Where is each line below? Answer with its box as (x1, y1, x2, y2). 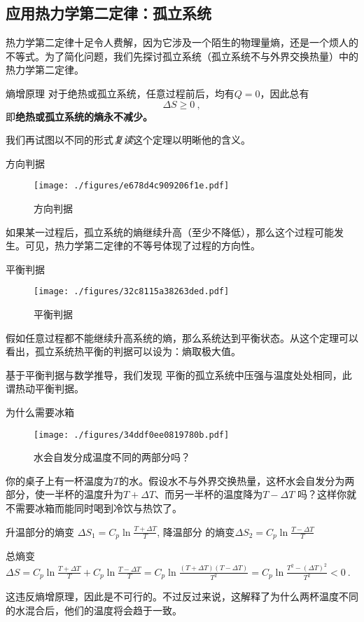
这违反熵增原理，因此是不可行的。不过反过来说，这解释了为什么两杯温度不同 (6, 589, 358, 604)
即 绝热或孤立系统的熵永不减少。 (6, 109, 153, 123)
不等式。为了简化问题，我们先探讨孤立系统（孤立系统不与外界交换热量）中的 (6, 48, 358, 63)
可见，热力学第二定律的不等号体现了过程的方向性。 (24, 238, 260, 253)
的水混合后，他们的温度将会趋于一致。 (6, 603, 182, 618)
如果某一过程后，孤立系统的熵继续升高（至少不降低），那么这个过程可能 (6, 224, 334, 239)
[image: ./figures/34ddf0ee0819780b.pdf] (34, 429, 230, 440)
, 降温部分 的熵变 (157, 524, 235, 539)
